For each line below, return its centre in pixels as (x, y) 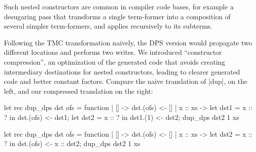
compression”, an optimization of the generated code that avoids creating (115, 61)
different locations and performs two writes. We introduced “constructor (113, 52)
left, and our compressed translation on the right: (79, 91)
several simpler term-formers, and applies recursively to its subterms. (108, 26)
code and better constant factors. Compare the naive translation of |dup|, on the (126, 81)
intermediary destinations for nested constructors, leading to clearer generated (122, 71)
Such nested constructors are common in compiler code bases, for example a (119, 6)
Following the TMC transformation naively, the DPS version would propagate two (128, 42)
